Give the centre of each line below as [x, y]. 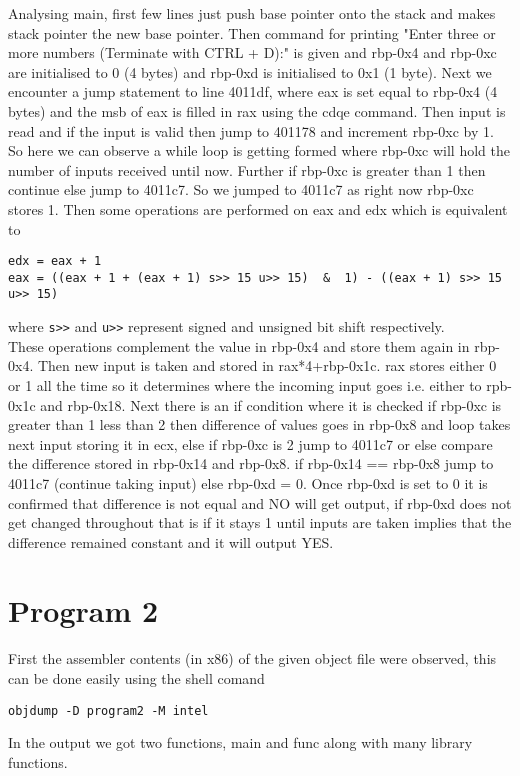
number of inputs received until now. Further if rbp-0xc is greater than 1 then [247, 169]
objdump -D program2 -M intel [108, 710]
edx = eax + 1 [55, 261]
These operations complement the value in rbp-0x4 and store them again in [239, 345]
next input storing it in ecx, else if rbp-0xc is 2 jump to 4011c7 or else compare [250, 443]
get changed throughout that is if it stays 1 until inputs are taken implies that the [260, 522]
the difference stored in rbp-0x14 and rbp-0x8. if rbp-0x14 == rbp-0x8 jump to [251, 463]
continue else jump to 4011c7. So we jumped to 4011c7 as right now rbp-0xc [241, 189]
